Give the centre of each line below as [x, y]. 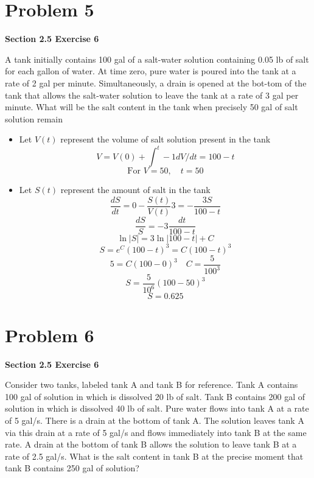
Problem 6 [50, 335]
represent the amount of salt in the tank [135, 190]
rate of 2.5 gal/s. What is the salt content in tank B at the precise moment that [154, 456]
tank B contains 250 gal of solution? [72, 468]
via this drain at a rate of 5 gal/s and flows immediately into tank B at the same [156, 432]
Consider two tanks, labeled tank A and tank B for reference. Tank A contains [152, 385]
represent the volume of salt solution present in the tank [166, 139]
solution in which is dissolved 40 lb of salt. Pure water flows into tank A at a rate [157, 408]
